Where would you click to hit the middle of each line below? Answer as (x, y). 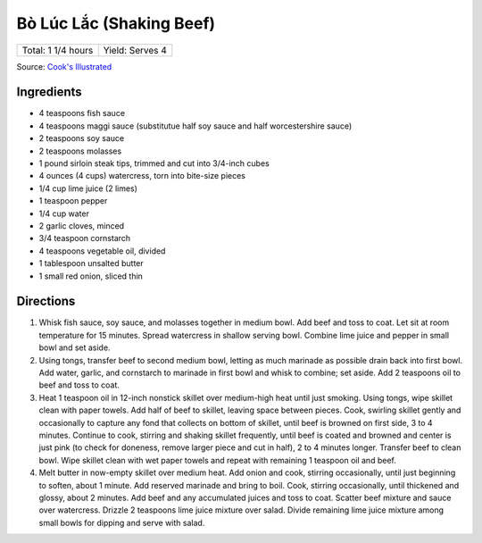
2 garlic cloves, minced (82, 226)
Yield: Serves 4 (135, 50)
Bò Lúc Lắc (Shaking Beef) (116, 23)
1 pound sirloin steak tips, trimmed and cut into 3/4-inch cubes (154, 163)
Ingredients (49, 92)
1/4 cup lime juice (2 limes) (88, 188)
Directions (46, 301)
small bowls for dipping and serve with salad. (122, 522)
